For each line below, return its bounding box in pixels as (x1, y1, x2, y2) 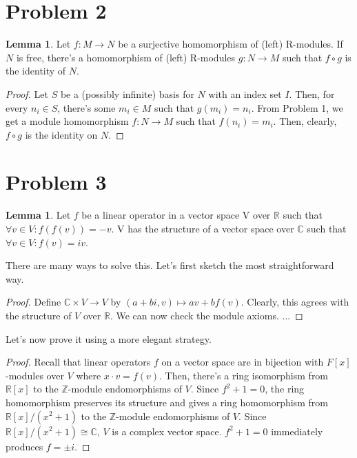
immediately (271, 424, 323, 438)
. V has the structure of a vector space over (111, 221, 294, 235)
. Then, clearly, (273, 114, 337, 128)
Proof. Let (6, 86, 48, 101)
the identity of (6, 63, 66, 78)
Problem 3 (6, 168, 107, 196)
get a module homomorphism (6, 114, 129, 128)
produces (6, 439, 43, 453)
